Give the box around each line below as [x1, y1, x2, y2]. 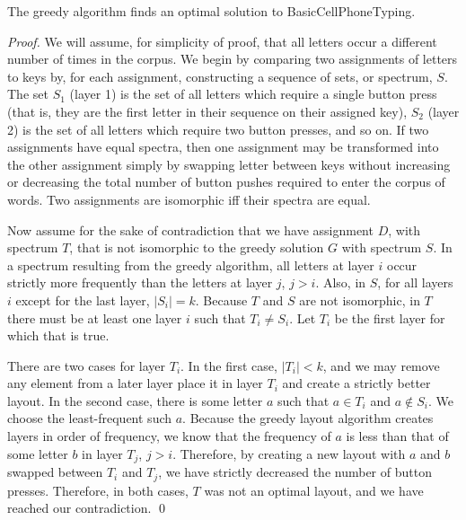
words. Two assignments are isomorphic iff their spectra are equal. [7, 189, 371, 208]
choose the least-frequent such [7, 409, 172, 427]
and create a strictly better [282, 374, 431, 392]
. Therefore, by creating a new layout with [172, 444, 406, 463]
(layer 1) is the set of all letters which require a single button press [69, 84, 437, 103]
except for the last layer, [15, 290, 150, 309]
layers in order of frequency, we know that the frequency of [7, 427, 331, 445]
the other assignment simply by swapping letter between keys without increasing [7, 154, 451, 173]
